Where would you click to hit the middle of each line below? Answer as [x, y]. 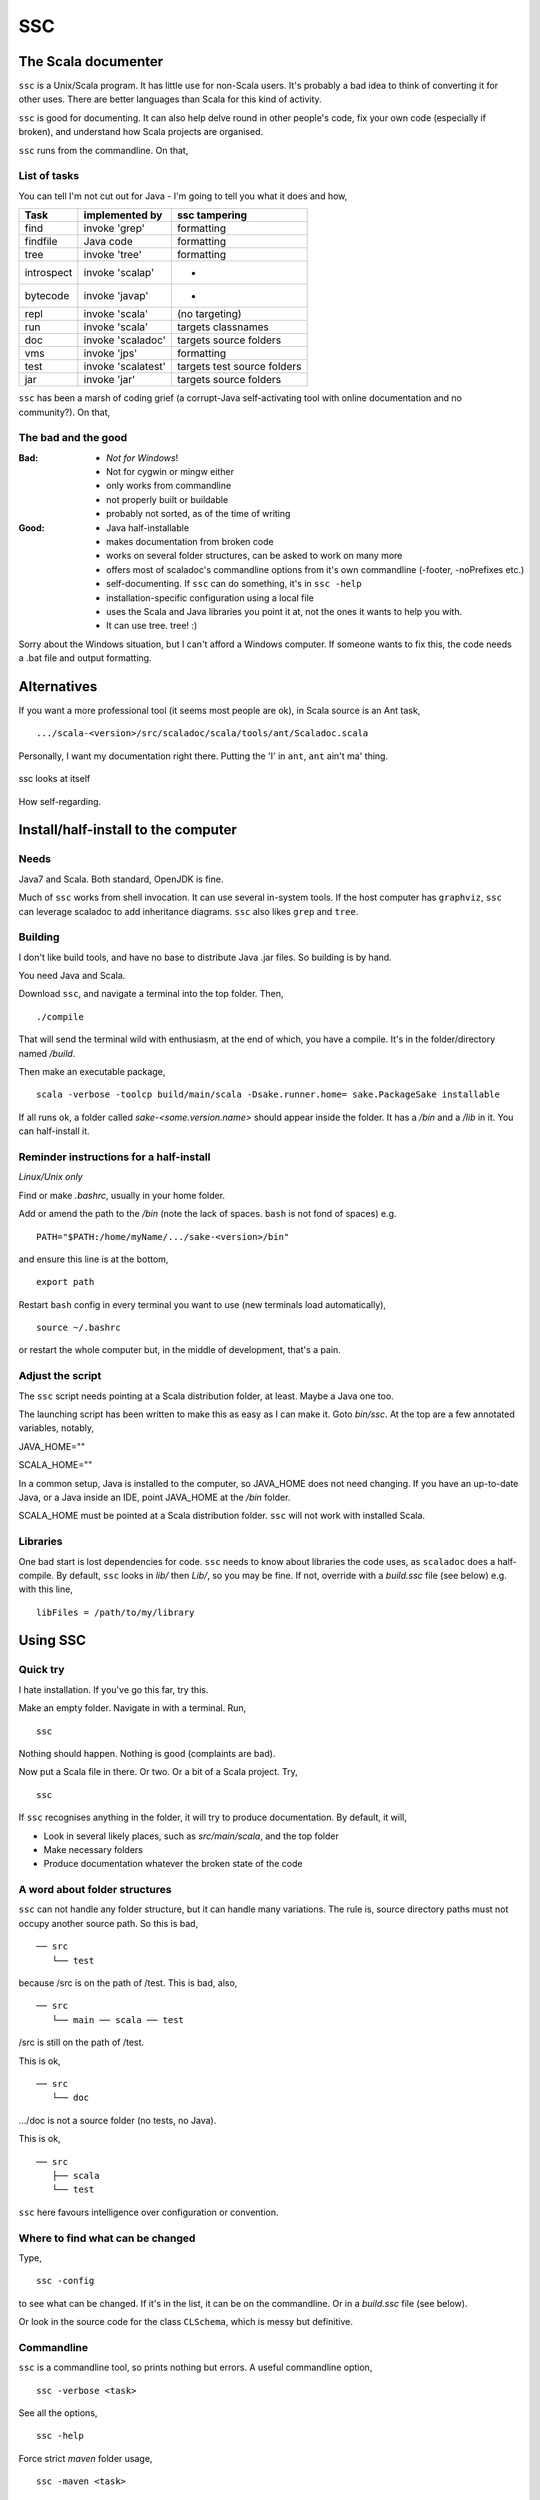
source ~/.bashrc [78, 1328]
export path [65, 1282]
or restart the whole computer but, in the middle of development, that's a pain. [180, 1350]
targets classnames [222, 327]
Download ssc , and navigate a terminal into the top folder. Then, [151, 994]
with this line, [46, 1589]
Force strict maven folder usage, [85, 2458]
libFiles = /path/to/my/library [115, 1612]
